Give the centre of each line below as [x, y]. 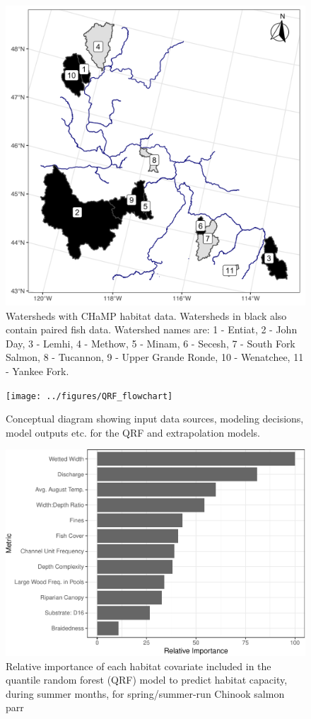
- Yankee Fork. [37, 370]
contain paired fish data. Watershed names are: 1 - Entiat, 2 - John [152, 329]
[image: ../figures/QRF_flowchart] [89, 396]
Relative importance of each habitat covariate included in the [139, 666]
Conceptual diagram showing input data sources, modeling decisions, [155, 419]
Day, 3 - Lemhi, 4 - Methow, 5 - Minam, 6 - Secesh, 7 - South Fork [151, 343]
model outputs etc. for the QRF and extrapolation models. [133, 432]
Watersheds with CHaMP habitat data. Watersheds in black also [146, 315]
